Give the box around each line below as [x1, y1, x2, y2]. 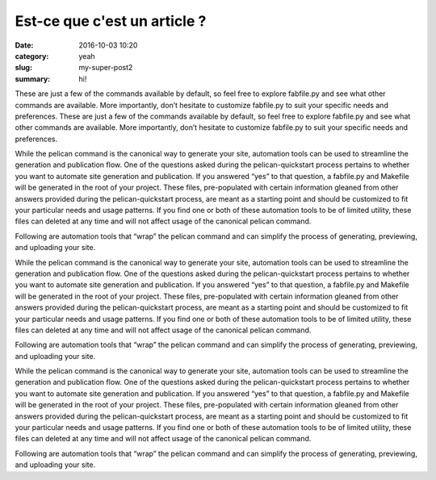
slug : [15, 63, 32, 73]
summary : [15, 73, 51, 84]
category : [15, 51, 49, 61]
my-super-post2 [78, 63, 133, 73]
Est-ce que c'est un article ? [15, 12, 207, 30]
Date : [15, 40, 34, 50]
